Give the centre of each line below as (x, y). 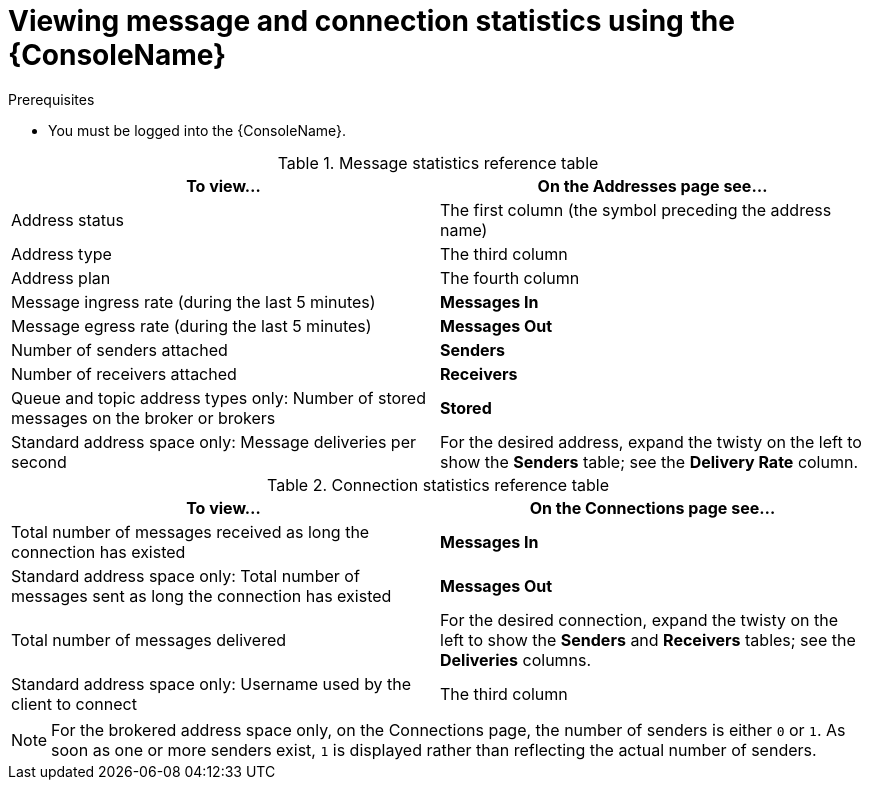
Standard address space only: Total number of (185, 575)
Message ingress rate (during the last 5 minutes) (193, 301)
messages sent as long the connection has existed (201, 595)
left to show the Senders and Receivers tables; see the (648, 639)
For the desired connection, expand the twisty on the (639, 619)
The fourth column (510, 277)
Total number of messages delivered (149, 639)
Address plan (61, 277)
